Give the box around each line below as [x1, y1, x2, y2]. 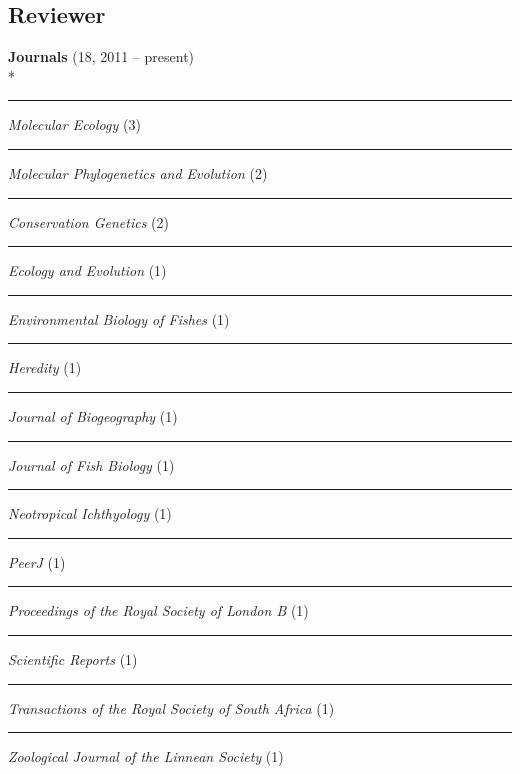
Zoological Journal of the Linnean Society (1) [8, 746, 284, 767]
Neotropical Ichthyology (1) [8, 503, 172, 524]
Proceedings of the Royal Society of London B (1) [8, 600, 309, 621]
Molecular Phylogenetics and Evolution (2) [8, 162, 268, 183]
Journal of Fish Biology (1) [8, 454, 175, 475]
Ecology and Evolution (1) [8, 260, 167, 281]
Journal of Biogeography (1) [8, 405, 178, 426]
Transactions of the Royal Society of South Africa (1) [8, 697, 335, 718]
